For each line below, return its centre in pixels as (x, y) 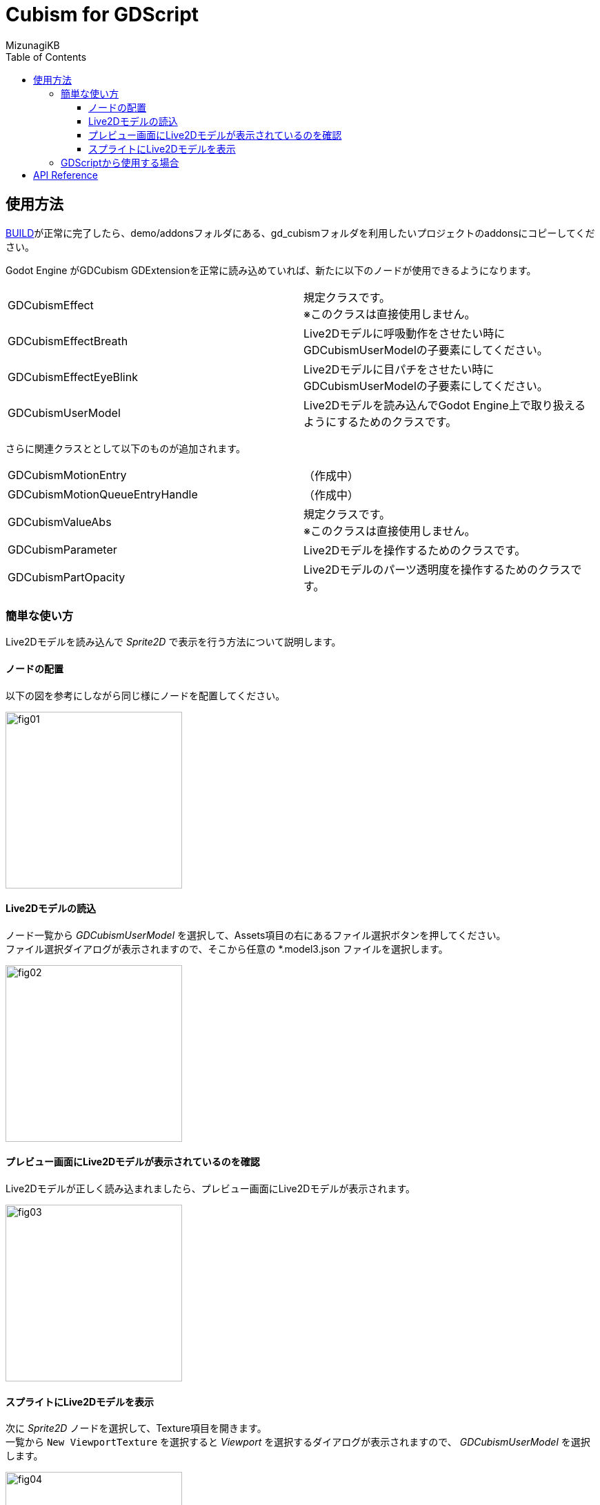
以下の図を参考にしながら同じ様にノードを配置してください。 (146, 695)
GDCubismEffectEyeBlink (73, 377)
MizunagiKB (33, 45)
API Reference (66, 175)
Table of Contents (46, 57)
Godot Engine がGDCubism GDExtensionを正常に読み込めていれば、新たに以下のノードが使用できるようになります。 (271, 270)
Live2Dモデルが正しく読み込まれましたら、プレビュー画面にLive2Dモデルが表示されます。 (211, 1188)
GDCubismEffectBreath (68, 341)
